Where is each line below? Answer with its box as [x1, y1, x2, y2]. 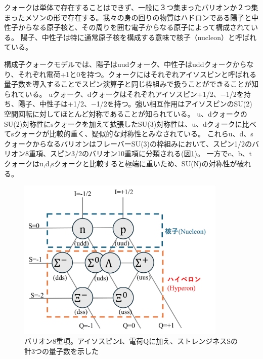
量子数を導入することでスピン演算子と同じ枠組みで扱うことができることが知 [4, 79, 259, 89]
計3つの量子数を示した [24, 345, 99, 356]
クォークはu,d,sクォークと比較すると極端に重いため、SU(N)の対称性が [4, 158, 237, 168]
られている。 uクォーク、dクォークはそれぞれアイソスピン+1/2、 [4, 88, 221, 99]
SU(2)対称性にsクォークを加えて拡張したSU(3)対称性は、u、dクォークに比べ [4, 118, 256, 129]
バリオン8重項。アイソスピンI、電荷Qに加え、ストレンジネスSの [24, 335, 238, 346]
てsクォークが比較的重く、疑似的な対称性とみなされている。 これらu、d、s [4, 128, 253, 139]
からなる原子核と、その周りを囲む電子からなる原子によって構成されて [18, 22, 251, 32]
